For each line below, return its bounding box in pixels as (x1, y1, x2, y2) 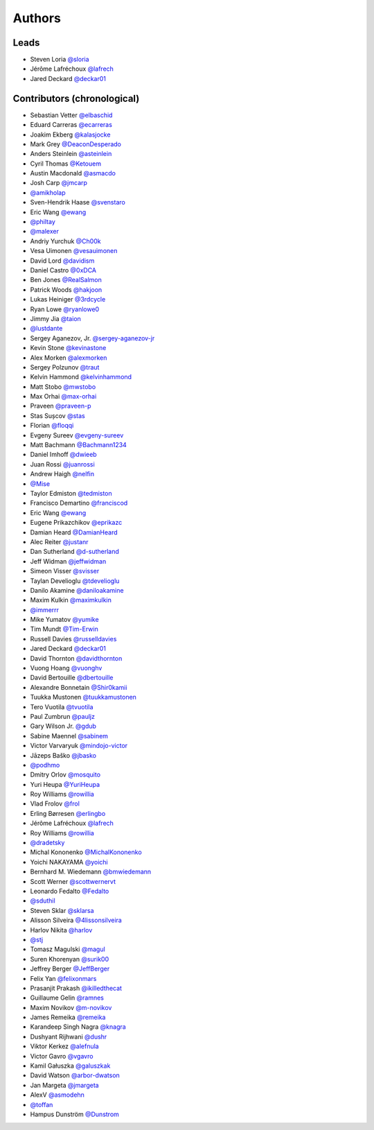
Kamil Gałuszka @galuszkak (30, 1061, 111, 1070)
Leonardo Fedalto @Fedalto (30, 887, 109, 895)
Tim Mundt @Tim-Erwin (30, 625, 98, 634)
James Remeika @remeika (30, 1013, 106, 1022)
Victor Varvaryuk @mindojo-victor (30, 742, 128, 750)
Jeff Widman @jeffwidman (30, 557, 107, 565)
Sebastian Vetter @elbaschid (30, 111, 113, 119)
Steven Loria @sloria (30, 55, 89, 64)
